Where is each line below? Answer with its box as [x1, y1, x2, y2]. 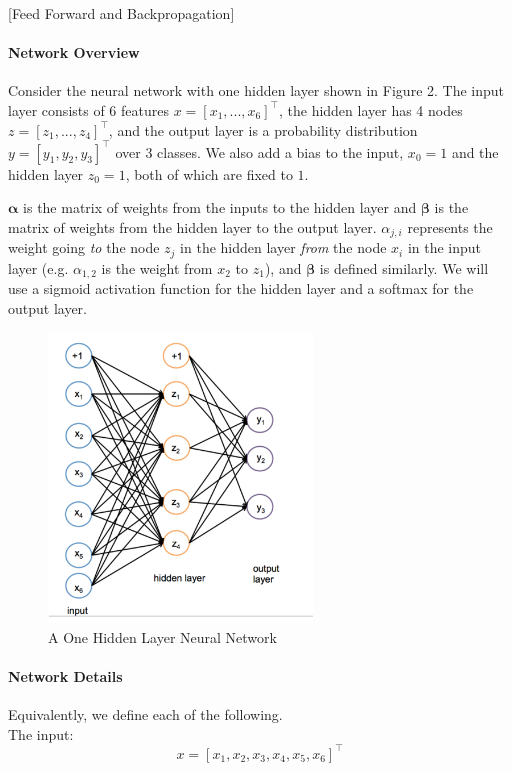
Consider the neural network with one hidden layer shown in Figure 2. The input [8, 80, 505, 101]
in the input [407, 237, 482, 258]
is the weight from [101, 257, 213, 278]
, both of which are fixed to [125, 163, 293, 184]
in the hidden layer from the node [180, 237, 387, 258]
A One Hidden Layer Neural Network [48, 626, 277, 647]
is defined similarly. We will [319, 257, 489, 278]
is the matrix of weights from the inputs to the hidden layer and [23, 197, 417, 218]
